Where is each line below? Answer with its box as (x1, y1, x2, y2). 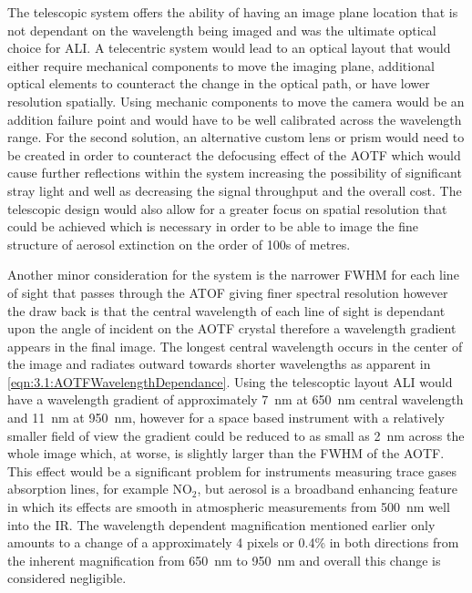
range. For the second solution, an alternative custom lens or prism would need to (7, 128, 465, 147)
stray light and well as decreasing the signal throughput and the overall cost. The (7, 180, 462, 199)
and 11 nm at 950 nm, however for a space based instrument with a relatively (7, 408, 445, 427)
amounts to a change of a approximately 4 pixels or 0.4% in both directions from (7, 533, 459, 552)
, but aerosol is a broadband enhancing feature (197, 479, 457, 498)
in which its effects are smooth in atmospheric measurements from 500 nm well (7, 497, 450, 516)
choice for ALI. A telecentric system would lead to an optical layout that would (7, 38, 451, 57)
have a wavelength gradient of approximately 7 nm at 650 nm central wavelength (7, 390, 464, 409)
